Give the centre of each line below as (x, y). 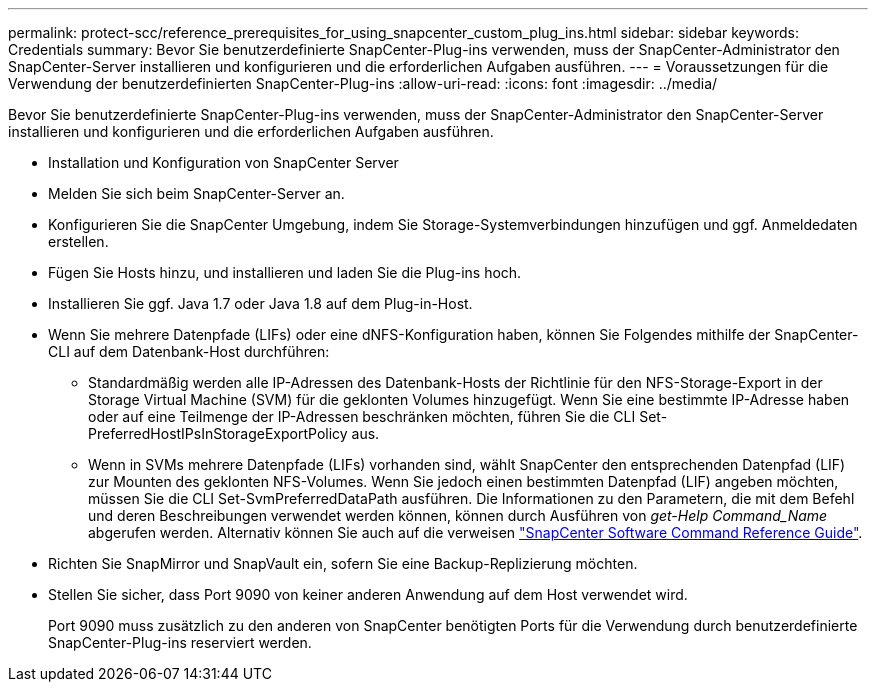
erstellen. (78, 241)
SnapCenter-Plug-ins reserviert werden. (180, 642)
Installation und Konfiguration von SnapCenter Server (223, 162)
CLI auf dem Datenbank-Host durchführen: (189, 351)
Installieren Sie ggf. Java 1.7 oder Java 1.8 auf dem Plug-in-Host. (260, 303)
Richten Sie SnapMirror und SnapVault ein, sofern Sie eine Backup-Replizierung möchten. (343, 563)
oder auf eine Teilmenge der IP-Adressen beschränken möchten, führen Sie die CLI (362, 416)
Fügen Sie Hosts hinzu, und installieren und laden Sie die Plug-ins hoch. (285, 272)
